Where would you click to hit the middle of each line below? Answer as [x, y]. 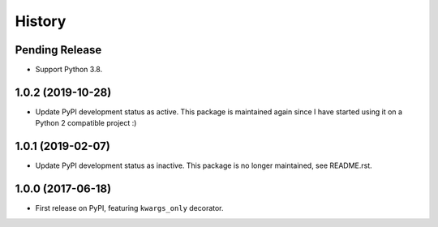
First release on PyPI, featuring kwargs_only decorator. [129, 208]
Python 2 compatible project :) [86, 123]
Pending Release [58, 50]
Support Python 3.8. [69, 70]
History [41, 21]
